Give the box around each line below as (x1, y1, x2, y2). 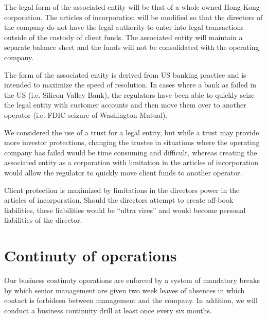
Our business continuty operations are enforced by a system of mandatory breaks (4, 275, 260, 285)
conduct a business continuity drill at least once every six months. (4, 305, 212, 315)
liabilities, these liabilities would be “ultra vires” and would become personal (4, 204, 246, 215)
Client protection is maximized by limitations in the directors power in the (4, 184, 240, 195)
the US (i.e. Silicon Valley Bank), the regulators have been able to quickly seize (4, 89, 255, 100)
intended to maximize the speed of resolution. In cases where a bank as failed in (4, 79, 257, 90)
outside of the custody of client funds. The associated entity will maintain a (4, 31, 243, 42)
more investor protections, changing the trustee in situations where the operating (4, 137, 260, 148)
